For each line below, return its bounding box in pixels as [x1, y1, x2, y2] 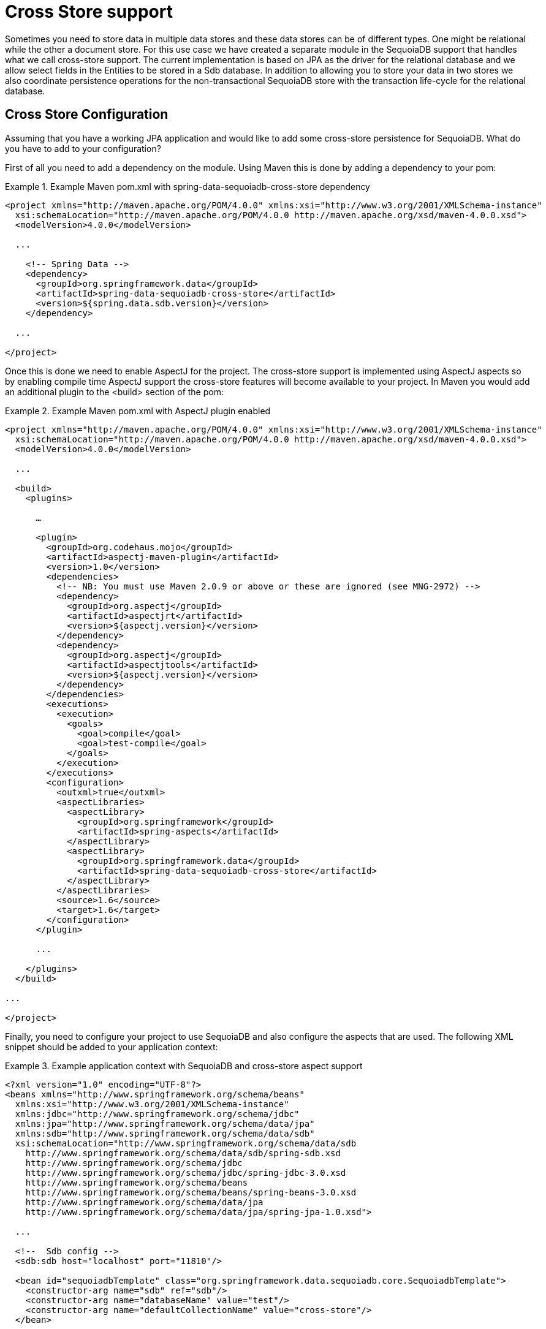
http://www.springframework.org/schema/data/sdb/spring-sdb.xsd [25, 1148, 341, 1158]
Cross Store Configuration [5, 107, 169, 123]
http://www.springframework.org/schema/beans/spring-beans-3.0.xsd [25, 1187, 357, 1197]
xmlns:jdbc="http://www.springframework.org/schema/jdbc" [15, 1108, 300, 1119]
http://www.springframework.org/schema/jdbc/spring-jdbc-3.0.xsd [25, 1167, 346, 1178]
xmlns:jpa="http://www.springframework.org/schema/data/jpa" [15, 1118, 315, 1129]
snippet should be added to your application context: [5, 1041, 218, 1052]
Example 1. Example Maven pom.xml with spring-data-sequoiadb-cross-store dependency [5, 181, 370, 192]
